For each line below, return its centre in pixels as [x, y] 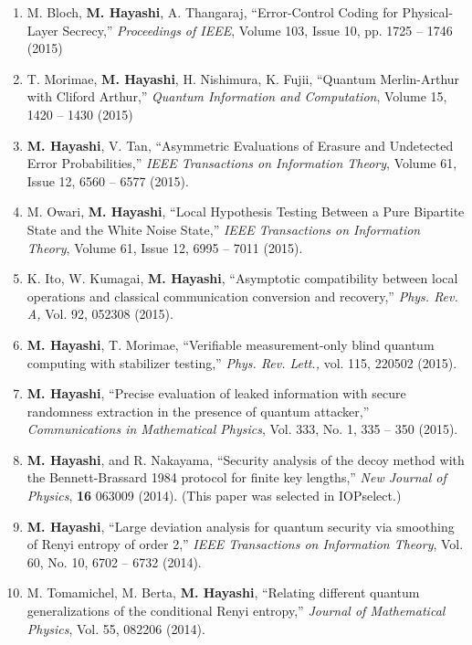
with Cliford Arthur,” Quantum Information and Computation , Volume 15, [237, 96]
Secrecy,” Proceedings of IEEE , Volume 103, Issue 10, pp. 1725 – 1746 [257, 30]
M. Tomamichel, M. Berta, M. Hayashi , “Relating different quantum [223, 592]
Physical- [428, 12]
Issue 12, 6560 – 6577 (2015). [108, 180]
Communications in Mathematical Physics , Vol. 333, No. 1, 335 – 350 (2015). [242, 429]
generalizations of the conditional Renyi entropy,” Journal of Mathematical [236, 611]
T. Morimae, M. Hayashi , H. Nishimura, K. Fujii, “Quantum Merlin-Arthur [243, 78]
